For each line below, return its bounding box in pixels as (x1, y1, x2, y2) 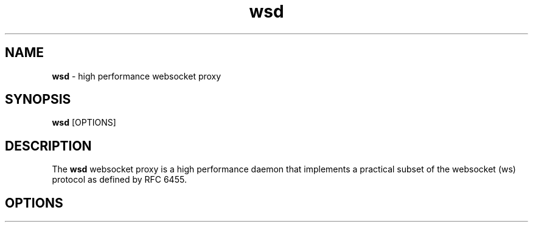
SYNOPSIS (5, 92, 71, 107)
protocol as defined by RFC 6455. (52, 174, 187, 185)
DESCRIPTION (5, 138, 92, 154)
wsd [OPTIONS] (52, 117, 116, 128)
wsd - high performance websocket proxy (52, 70, 221, 81)
